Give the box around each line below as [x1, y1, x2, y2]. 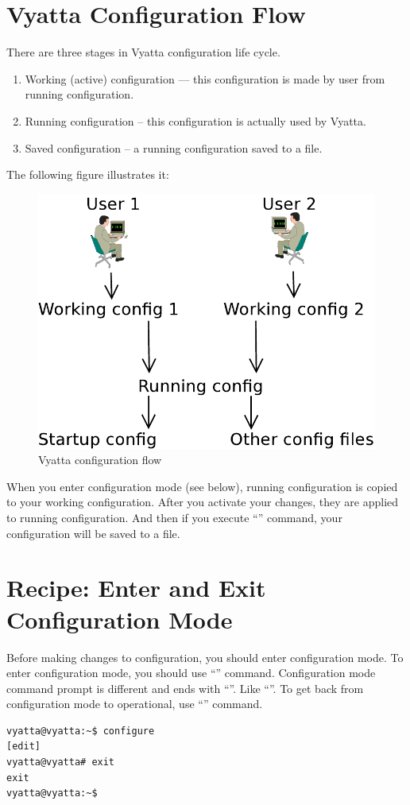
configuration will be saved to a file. [6, 524, 180, 541]
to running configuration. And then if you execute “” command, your [6, 509, 342, 525]
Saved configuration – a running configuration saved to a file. [25, 139, 323, 156]
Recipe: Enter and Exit [6, 571, 266, 604]
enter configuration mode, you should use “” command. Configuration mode [6, 664, 376, 681]
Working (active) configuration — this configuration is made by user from [25, 70, 385, 87]
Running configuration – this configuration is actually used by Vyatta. [25, 112, 366, 129]
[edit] [6, 741, 41, 753]
